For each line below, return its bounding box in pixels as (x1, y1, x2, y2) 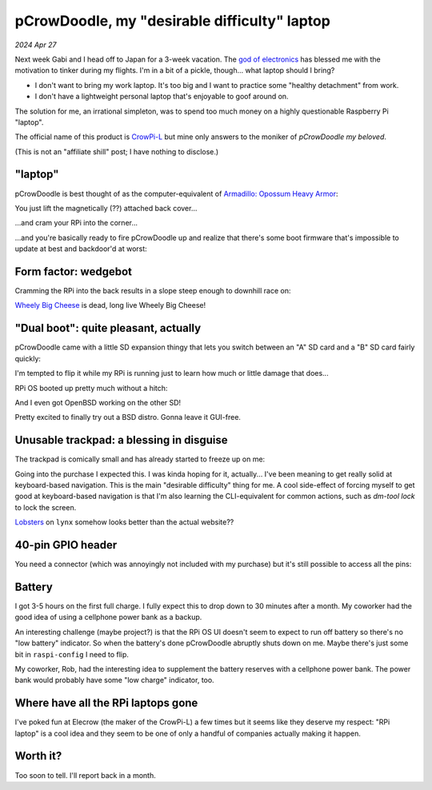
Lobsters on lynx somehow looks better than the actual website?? (14, 517, 234, 527)
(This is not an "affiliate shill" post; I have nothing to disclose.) (14, 146, 219, 156)
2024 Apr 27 (14, 40, 57, 50)
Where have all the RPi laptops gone (14, 696, 198, 710)
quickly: (14, 353, 42, 363)
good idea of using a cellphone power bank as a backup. (14, 612, 202, 622)
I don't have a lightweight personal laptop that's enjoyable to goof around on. (34, 92, 289, 102)
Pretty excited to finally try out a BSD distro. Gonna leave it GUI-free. (14, 413, 242, 422)
